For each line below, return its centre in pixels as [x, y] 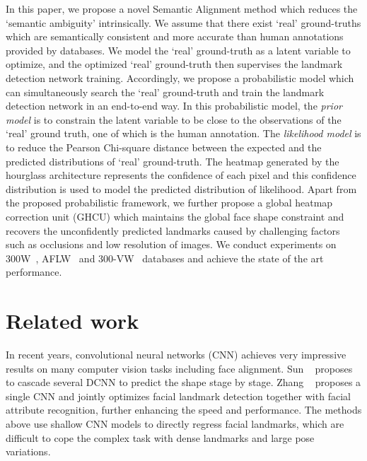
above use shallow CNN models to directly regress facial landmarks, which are [175, 423]
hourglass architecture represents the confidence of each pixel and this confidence [181, 175]
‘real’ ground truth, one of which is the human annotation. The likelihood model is [183, 133]
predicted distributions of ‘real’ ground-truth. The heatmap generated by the [173, 161]
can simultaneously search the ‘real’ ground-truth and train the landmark [165, 92]
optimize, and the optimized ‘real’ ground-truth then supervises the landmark [174, 64]
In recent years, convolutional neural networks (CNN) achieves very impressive [176, 354]
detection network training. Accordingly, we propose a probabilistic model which [180, 77]
